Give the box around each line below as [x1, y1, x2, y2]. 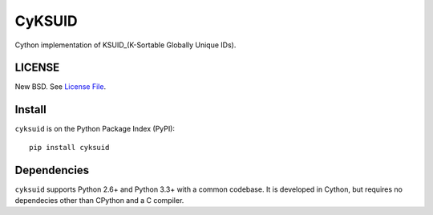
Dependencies [14, 163, 90, 176]
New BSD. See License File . [14, 82, 107, 91]
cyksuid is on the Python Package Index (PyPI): [14, 124, 176, 134]
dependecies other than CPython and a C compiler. [14, 196, 184, 205]
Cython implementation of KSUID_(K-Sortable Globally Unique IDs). [14, 40, 237, 50]
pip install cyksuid [29, 143, 110, 152]
